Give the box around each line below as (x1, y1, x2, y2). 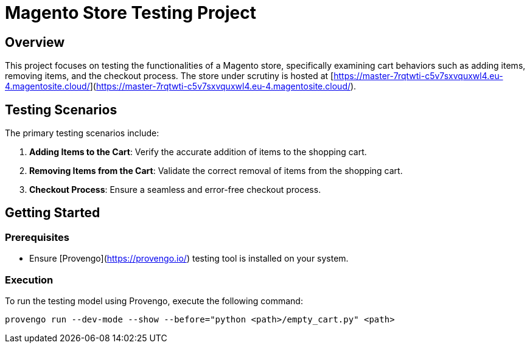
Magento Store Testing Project (5, 2, 256, 23)
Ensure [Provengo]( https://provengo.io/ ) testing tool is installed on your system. (29, 253, 349, 264)
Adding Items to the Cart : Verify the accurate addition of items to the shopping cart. (29, 147, 367, 158)
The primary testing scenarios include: (5, 128, 159, 139)
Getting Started (5, 205, 100, 221)
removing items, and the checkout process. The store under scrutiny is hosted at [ (5, 71, 334, 82)
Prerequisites (5, 231, 69, 243)
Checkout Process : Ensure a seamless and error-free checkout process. (29, 184, 321, 195)
